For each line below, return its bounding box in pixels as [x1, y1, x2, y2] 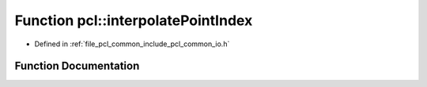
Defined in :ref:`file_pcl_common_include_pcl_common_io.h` [34, 39, 230, 49]
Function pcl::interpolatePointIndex [14, 12, 253, 29]
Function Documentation [14, 60, 140, 73]
